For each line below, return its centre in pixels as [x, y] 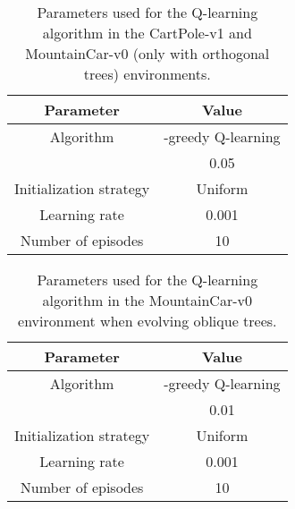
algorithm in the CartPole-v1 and [147, 33]
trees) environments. [147, 74]
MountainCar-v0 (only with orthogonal [147, 53]
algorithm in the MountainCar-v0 [147, 300]
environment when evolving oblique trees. [147, 321]
